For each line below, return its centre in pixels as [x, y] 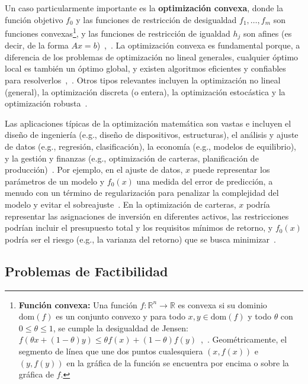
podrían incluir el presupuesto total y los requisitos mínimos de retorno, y [139, 228]
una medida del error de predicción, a [205, 181]
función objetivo [34, 19]
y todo [259, 316]
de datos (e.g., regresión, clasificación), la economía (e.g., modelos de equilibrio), [150, 146]
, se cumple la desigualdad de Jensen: [121, 327]
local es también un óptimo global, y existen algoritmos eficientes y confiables [145, 68]
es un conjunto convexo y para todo [121, 316]
